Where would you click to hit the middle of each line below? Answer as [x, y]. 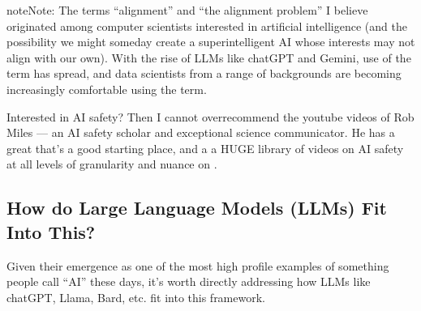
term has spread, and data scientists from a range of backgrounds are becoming [204, 73]
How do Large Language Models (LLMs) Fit [197, 208]
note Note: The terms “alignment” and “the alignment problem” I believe [187, 10]
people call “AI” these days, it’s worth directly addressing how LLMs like [189, 281]
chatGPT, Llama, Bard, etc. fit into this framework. [136, 297]
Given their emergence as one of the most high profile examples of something [198, 265]
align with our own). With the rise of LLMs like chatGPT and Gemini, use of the [209, 57]
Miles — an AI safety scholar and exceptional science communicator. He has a [201, 132]
